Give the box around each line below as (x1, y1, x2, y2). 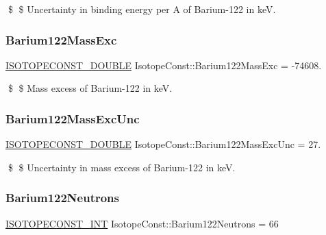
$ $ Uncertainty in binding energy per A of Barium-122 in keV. (8, 2, 276, 16)
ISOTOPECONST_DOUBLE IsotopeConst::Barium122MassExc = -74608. (5, 58, 322, 72)
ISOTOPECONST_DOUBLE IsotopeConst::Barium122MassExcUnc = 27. (5, 137, 321, 151)
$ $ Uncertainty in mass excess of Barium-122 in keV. (8, 160, 236, 174)
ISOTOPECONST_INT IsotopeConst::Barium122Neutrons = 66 (5, 216, 279, 230)
